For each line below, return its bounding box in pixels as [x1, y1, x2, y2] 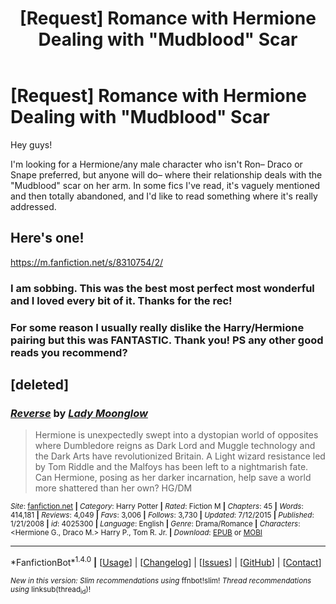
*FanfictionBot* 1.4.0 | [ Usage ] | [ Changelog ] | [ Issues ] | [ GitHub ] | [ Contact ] [10, 555, 322, 568]
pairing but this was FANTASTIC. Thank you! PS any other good [10, 333, 324, 347]
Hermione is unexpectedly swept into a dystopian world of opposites [34, 429, 319, 441]
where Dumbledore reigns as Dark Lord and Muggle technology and [34, 440, 316, 452]
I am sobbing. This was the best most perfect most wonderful [10, 281, 315, 295]
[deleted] [10, 376, 70, 393]
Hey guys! [10, 138, 53, 151]
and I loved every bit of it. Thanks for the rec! [10, 293, 233, 307]
